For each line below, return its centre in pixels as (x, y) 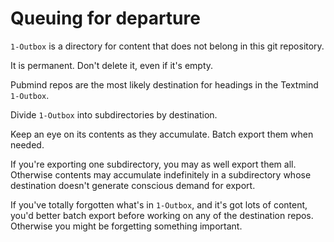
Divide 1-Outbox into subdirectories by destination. (114, 114)
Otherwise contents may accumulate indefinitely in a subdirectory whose (161, 174)
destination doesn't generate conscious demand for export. (133, 185)
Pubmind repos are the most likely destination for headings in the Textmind (164, 84)
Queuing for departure (105, 18)
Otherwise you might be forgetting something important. (126, 226)
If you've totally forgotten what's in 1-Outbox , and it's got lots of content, (159, 204)
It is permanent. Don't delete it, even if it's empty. (112, 65)
